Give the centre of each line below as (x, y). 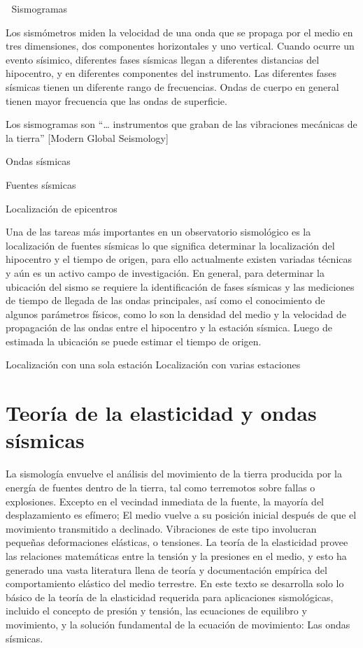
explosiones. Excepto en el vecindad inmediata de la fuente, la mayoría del (165, 501)
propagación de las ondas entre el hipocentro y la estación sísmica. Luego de (169, 327)
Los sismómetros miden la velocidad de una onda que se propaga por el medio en (179, 32)
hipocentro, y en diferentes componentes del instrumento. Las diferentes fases (171, 73)
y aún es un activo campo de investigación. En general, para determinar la (165, 272)
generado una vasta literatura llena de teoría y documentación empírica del (166, 569)
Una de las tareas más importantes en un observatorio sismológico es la (158, 232)
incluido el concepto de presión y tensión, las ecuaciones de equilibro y (156, 611)
